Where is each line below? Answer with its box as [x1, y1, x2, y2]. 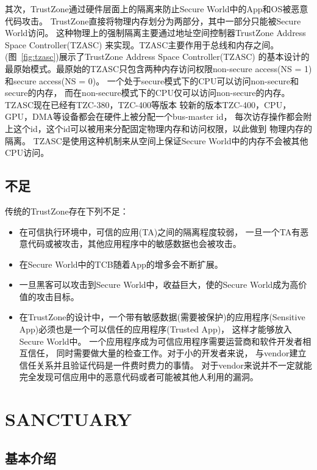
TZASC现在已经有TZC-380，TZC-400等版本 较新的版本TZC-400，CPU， [5, 98, 291, 111]
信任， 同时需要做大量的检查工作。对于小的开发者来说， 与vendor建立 [27, 347, 307, 359]
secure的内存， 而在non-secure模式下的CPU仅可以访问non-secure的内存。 [5, 86, 290, 99]
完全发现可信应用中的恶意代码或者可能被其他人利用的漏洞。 [19, 370, 258, 383]
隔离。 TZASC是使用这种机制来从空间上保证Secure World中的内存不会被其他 [5, 134, 308, 147]
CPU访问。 [5, 146, 49, 159]
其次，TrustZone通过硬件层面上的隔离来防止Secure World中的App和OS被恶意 [5, 2, 308, 15]
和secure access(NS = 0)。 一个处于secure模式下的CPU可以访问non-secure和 [5, 74, 299, 87]
